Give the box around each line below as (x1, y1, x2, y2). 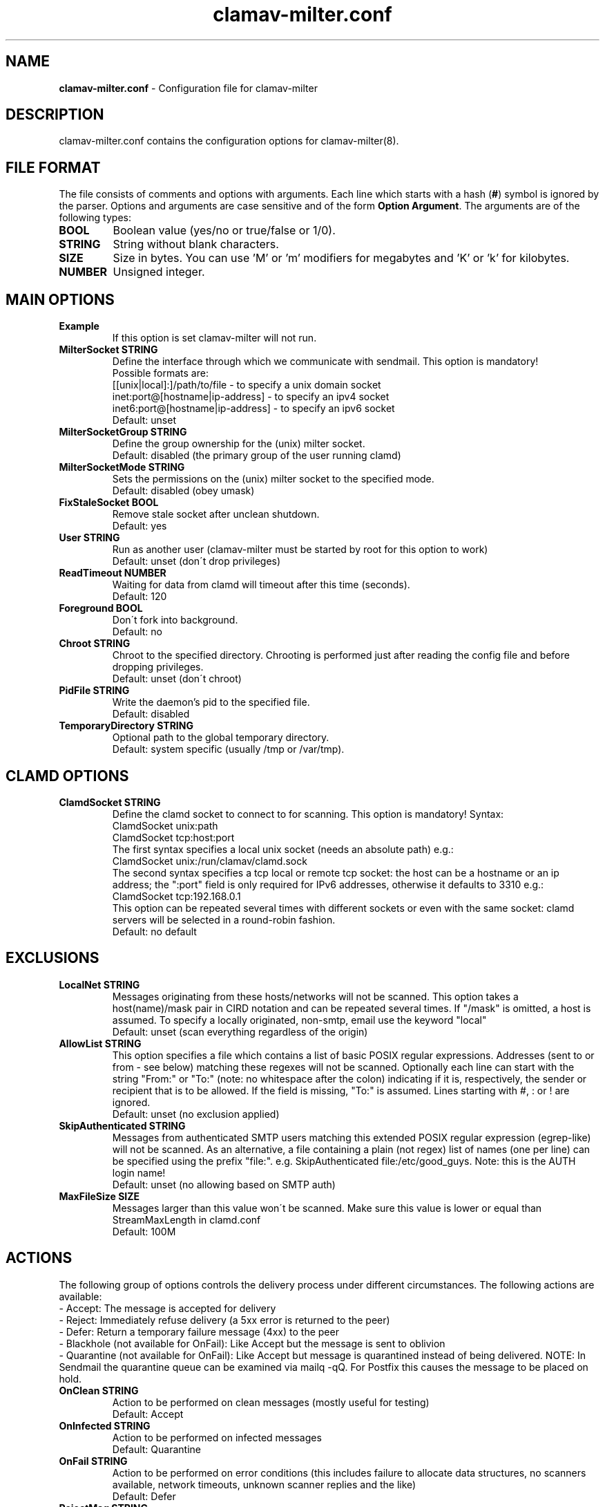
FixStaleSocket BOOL (59, 496, 159, 509)
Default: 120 (112, 590, 167, 603)
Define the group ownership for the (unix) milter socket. (112, 438, 365, 450)
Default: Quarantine (112, 1443, 201, 1455)
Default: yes (112, 520, 167, 532)
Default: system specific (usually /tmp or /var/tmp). (112, 743, 345, 756)
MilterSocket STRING (59, 344, 158, 356)
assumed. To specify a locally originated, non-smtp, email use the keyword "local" (112, 1013, 487, 1026)
